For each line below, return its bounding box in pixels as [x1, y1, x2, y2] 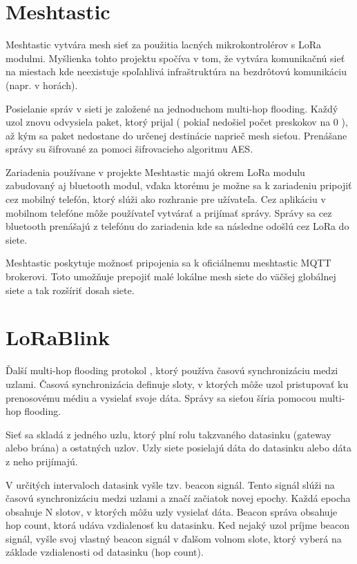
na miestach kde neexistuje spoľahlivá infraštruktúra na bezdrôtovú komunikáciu [6, 64, 347, 79]
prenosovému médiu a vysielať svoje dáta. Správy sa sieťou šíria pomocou [6, 390, 316, 405]
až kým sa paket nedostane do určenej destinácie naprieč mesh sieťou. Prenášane [6, 128, 347, 142]
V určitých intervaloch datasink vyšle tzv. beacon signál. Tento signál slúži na [6, 477, 335, 492]
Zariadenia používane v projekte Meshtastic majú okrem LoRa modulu [6, 164, 305, 179]
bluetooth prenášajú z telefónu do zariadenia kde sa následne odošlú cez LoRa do [6, 219, 349, 233]
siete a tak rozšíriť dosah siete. [6, 282, 135, 297]
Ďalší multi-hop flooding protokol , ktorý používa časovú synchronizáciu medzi [6, 363, 338, 378]
